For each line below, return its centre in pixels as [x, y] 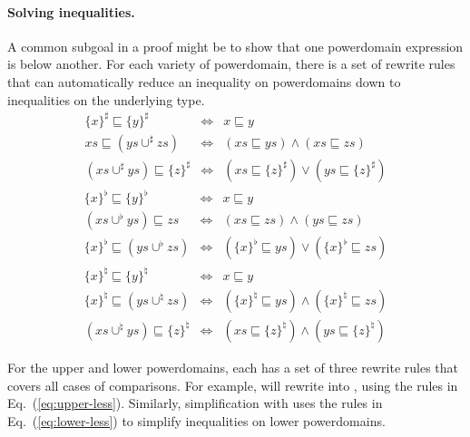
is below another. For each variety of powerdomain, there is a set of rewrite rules [231, 64]
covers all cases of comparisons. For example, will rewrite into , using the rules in [233, 385]
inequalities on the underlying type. [106, 99]
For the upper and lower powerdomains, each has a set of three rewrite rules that [233, 367]
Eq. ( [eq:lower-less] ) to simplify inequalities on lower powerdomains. [196, 420]
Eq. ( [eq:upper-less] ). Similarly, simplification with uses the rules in [195, 403]
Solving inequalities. [71, 11]
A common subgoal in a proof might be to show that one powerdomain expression [235, 46]
